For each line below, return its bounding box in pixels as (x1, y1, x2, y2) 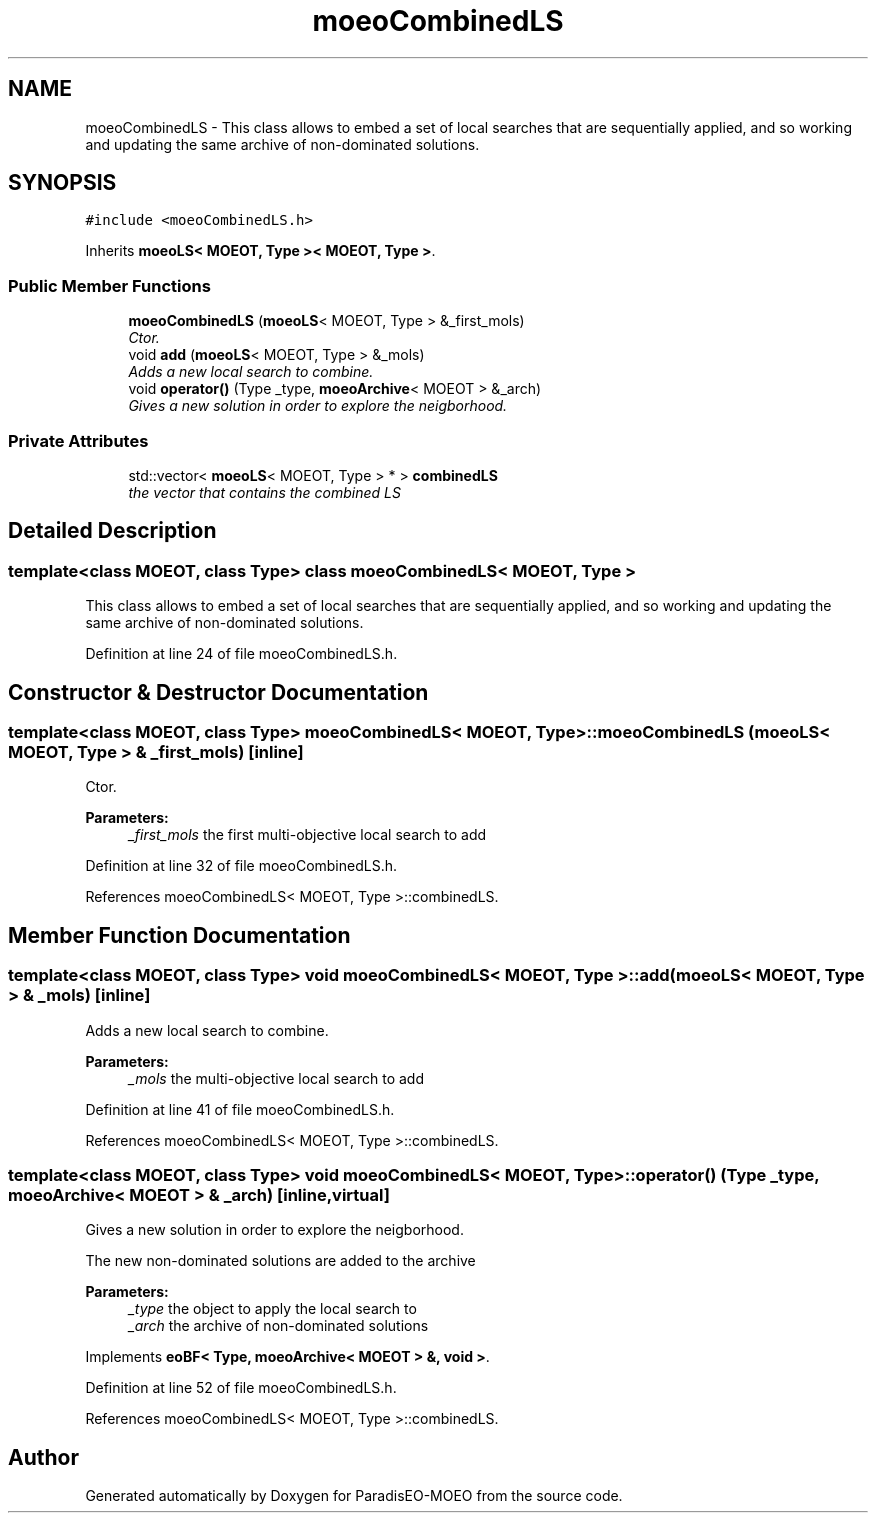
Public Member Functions (8, 275, 211, 296)
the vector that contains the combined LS (128, 483, 401, 501)
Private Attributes (8, 430, 149, 451)
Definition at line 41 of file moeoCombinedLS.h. (85, 1100, 395, 1118)
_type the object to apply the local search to (128, 1300, 417, 1318)
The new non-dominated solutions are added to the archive (85, 1252, 476, 1270)
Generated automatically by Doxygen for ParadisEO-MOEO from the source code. (85, 1487, 623, 1505)
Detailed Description (8, 518, 217, 544)
